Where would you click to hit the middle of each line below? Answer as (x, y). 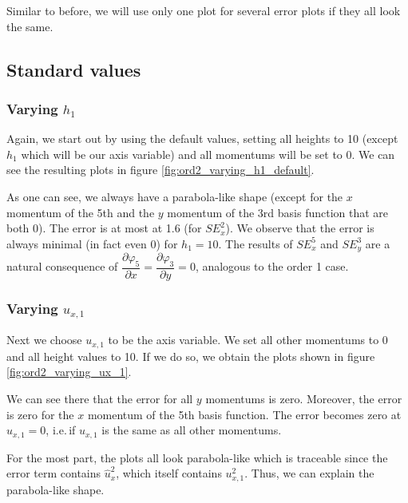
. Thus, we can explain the (309, 473)
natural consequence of (62, 266)
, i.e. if (61, 430)
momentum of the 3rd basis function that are (278, 212)
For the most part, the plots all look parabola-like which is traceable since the (197, 457)
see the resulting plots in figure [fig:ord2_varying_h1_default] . (160, 170)
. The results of (255, 243)
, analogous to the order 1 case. (272, 266)
